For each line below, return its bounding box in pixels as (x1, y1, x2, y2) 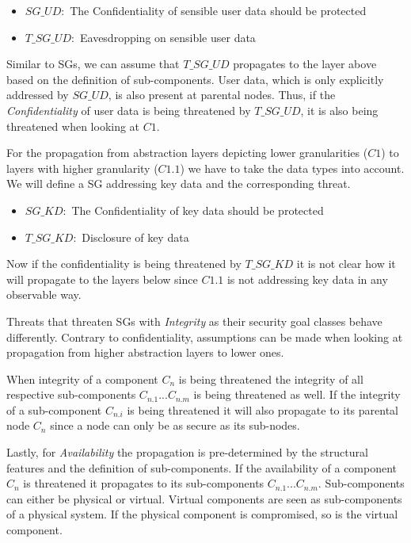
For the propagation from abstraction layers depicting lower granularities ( (6, 144, 368, 161)
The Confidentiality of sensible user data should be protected (70, 2, 367, 18)
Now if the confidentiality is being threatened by (6, 255, 242, 272)
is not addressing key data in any (226, 270, 388, 287)
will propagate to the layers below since (6, 270, 198, 287)
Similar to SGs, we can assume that (6, 55, 180, 72)
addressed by (6, 86, 69, 103)
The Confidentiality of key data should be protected (71, 201, 324, 218)
